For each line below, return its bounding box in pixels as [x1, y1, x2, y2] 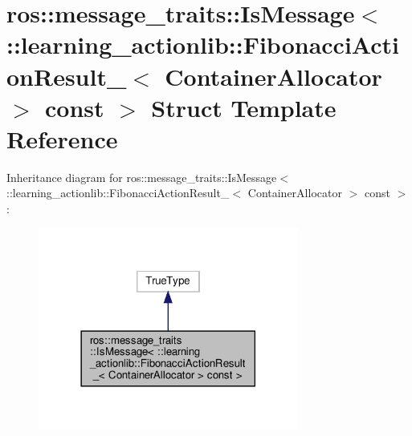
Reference [6, 122, 118, 155]
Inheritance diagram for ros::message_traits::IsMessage [6, 168, 277, 185]
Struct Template [151, 91, 337, 123]
